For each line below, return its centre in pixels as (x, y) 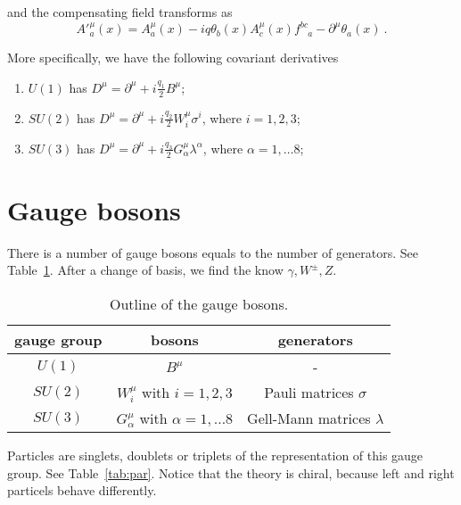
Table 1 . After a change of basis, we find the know (145, 270)
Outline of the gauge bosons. (199, 304)
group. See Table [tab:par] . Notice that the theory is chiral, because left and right (231, 472)
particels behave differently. (82, 490)
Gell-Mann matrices (309, 418)
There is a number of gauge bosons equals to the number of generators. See (213, 252)
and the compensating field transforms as (120, 12)
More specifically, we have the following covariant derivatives (173, 58)
